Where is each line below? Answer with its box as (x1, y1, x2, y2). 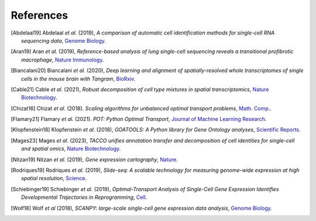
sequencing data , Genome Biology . (21, 37, 107, 44)
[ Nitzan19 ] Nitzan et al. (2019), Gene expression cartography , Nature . (11, 156, 178, 163)
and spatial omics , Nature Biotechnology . (21, 145, 121, 152)
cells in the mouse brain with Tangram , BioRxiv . (21, 75, 136, 82)
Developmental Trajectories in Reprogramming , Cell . (21, 194, 147, 201)
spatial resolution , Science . (21, 175, 87, 182)
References (11, 9, 68, 22)
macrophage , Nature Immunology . (21, 56, 104, 63)
